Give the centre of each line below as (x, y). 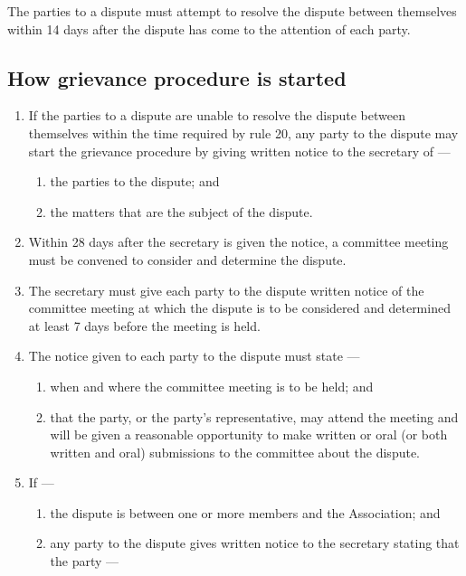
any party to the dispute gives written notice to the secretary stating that (255, 543)
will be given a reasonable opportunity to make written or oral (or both (249, 434)
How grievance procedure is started (177, 77)
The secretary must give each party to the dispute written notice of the (226, 290)
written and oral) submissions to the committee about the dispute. (235, 452)
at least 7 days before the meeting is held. (144, 325)
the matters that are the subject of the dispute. (181, 211)
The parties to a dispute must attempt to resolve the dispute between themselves (232, 11)
